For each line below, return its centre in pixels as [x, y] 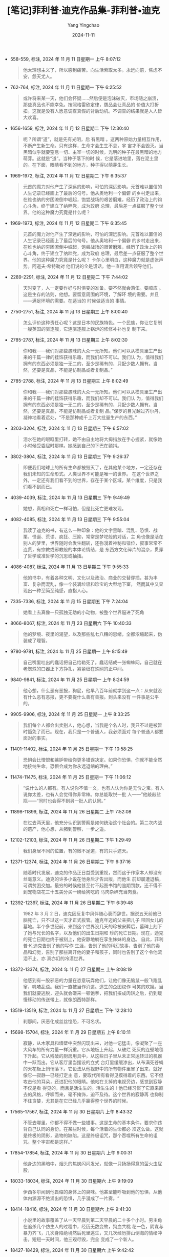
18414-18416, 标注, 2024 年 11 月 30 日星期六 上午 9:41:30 [71, 1209]
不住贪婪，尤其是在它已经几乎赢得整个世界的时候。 [77, 1101]
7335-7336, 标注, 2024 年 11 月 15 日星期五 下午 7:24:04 [69, 601]
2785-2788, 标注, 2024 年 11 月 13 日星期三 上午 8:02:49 [69, 381]
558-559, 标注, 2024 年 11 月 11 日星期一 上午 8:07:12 [66, 59]
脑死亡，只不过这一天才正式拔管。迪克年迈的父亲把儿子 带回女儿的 [93, 920]
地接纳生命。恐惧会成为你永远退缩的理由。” [68, 766]
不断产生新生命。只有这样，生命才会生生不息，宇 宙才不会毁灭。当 [93, 145]
